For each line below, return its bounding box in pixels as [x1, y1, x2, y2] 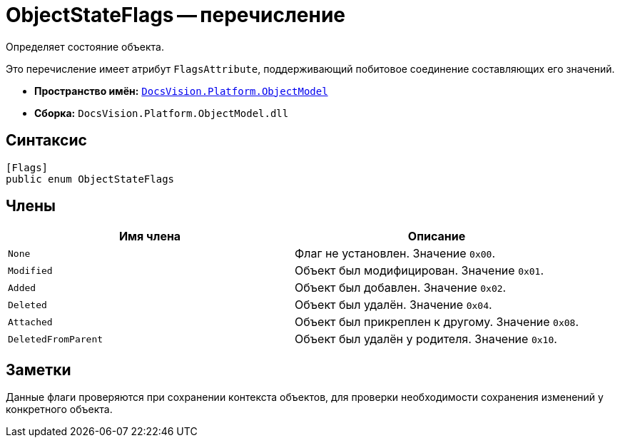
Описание [407, 229, 466, 244]
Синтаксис [6, 131, 87, 150]
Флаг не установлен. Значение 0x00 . [295, 246, 496, 261]
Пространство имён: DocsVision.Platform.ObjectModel [34, 84, 328, 97]
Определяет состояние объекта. [6, 40, 164, 53]
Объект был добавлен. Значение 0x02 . [295, 280, 507, 295]
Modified [8, 265, 53, 276]
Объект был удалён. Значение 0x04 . [295, 297, 492, 312]
